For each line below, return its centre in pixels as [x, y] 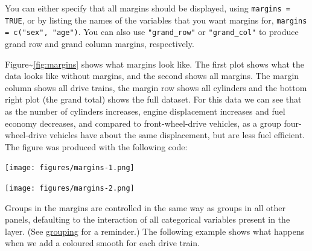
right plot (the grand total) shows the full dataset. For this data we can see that [153, 99]
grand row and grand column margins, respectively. [100, 43]
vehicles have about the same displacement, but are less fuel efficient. [177, 135]
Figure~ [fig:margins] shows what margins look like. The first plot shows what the [154, 64]
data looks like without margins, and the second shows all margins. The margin [152, 76]
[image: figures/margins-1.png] [70, 168]
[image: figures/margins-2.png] [70, 188]
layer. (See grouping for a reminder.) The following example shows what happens [155, 231]
